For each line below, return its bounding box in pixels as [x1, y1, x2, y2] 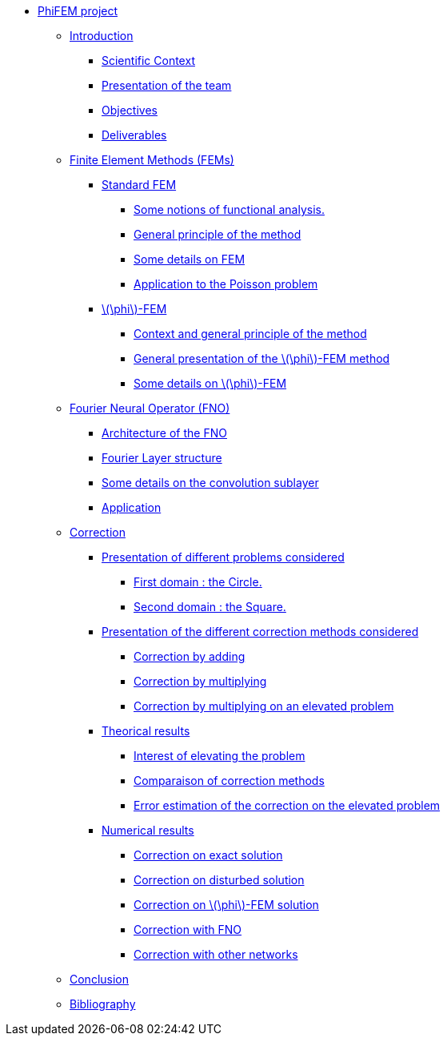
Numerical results [102, 823, 194, 837]
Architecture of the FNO [102, 426, 227, 440]
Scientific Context [102, 54, 195, 67]
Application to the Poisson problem [134, 277, 318, 291]
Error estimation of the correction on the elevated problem [134, 799, 441, 812]
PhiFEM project [38, 4, 118, 18]
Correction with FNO [134, 923, 242, 936]
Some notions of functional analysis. [134, 203, 325, 216]
